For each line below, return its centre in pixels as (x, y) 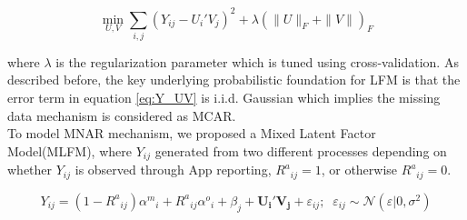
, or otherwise (359, 170)
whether (30, 170)
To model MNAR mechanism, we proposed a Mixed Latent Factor (192, 133)
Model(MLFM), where (70, 150)
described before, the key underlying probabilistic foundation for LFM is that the (234, 80)
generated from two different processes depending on (301, 150)
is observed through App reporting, (173, 170)
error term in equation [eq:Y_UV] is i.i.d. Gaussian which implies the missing (224, 98)
